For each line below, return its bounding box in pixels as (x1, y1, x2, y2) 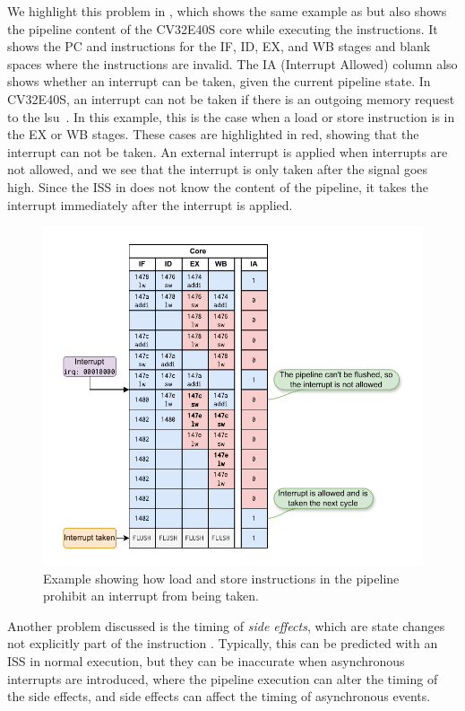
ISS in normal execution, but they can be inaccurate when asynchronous (7, 651, 405, 670)
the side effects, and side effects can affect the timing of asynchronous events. (7, 687, 431, 706)
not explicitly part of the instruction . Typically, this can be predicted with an (7, 634, 438, 653)
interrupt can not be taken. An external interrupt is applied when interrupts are (7, 142, 448, 161)
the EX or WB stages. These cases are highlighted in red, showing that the (7, 125, 419, 144)
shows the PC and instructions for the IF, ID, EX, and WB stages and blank (7, 37, 431, 56)
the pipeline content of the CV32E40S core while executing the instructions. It (7, 19, 438, 38)
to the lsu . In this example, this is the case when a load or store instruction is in (7, 107, 455, 126)
